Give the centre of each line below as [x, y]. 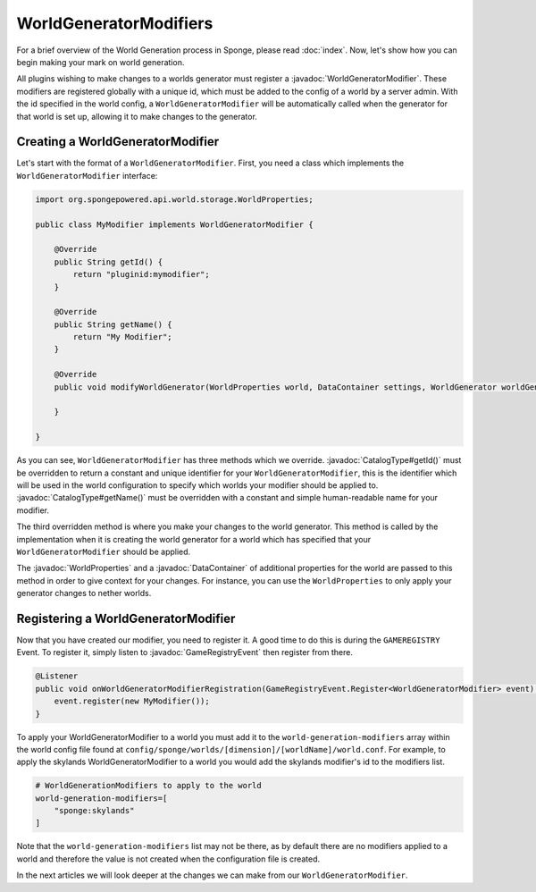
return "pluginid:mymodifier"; [141, 274]
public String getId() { [109, 262]
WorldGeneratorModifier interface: [87, 175]
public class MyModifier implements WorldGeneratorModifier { [174, 224]
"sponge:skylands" [94, 811]
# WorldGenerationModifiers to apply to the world [149, 786]
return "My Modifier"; [123, 337]
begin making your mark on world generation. [100, 62]
